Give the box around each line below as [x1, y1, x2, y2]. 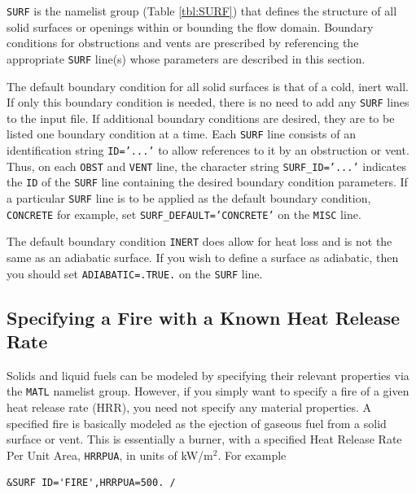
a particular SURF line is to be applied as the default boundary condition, [7, 189, 371, 206]
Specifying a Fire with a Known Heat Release [7, 304, 400, 330]
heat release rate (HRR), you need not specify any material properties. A [7, 399, 372, 416]
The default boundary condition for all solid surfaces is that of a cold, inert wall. [7, 77, 409, 94]
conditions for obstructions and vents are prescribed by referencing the [7, 34, 359, 51]
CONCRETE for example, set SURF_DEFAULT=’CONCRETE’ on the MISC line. [7, 205, 361, 222]
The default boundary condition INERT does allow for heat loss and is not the [7, 233, 392, 250]
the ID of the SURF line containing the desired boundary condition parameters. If [7, 173, 408, 190]
